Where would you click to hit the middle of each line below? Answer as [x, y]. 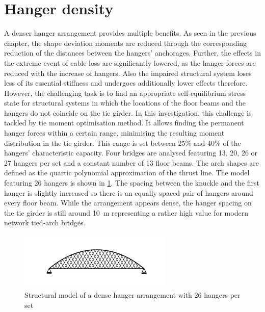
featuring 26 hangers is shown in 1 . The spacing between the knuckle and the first [132, 183]
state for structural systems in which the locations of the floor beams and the [125, 103]
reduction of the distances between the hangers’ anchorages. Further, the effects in [132, 53]
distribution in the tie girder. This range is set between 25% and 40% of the [123, 142]
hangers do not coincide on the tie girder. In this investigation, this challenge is [128, 112]
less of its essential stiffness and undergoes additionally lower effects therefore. [126, 83]
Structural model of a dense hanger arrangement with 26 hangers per [132, 294]
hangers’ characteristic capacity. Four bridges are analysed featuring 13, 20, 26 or [131, 153]
